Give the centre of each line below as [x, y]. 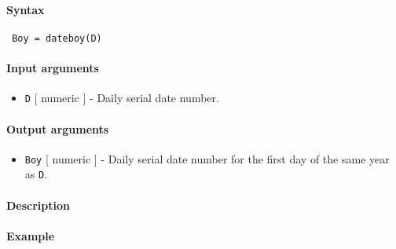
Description [38, 205]
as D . [36, 174]
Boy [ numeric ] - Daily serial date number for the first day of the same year [207, 158]
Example [31, 235]
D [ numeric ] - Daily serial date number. [122, 98]
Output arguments [58, 128]
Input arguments [53, 68]
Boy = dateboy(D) [57, 38]
